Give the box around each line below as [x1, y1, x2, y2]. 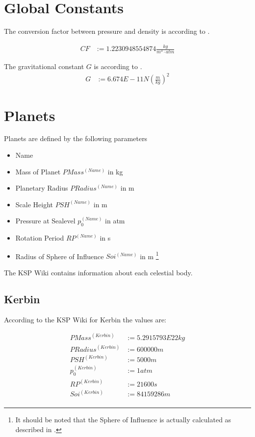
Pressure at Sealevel [15, 216, 76, 226]
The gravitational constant [4, 61, 84, 72]
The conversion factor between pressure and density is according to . [4, 26, 210, 36]
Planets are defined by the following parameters [4, 133, 148, 144]
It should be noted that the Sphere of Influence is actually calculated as [15, 414, 231, 425]
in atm [105, 216, 125, 226]
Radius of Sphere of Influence [15, 251, 104, 261]
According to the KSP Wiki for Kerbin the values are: [4, 314, 167, 324]
